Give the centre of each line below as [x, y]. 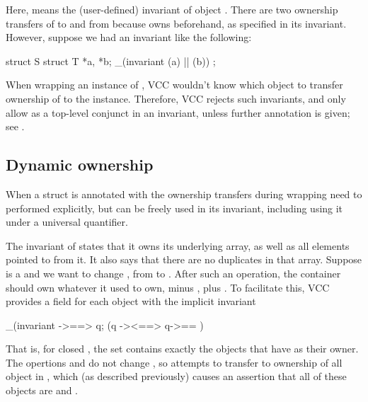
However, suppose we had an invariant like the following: [129, 37]
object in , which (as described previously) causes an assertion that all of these [176, 376]
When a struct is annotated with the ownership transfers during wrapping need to [184, 194]
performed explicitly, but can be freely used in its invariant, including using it [174, 208]
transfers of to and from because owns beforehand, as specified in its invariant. [176, 23]
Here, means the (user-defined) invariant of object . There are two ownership [172, 9]
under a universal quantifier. [67, 222]
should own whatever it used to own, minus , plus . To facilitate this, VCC [168, 287]
